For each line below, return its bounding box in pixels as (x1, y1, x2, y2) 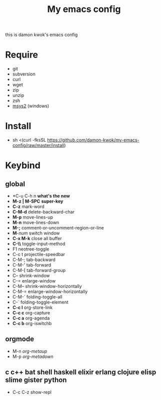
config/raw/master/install (12, 142, 64, 148)
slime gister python (5, 376, 67, 384)
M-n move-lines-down (12, 219, 59, 225)
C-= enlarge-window (12, 278, 56, 284)
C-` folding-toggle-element (12, 299, 68, 305)
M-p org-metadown (12, 353, 53, 359)
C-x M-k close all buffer (12, 235, 62, 241)
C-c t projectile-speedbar (12, 251, 65, 257)
